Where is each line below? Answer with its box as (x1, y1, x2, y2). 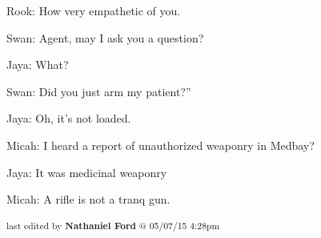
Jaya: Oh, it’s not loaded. (6, 110, 131, 127)
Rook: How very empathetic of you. (6, 2, 181, 18)
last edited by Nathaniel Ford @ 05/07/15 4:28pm (6, 218, 220, 232)
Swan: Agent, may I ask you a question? (6, 29, 204, 46)
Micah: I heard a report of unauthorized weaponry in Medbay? (6, 136, 315, 153)
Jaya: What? (6, 56, 69, 73)
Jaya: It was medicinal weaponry (6, 163, 167, 180)
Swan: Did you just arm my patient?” (6, 83, 191, 99)
